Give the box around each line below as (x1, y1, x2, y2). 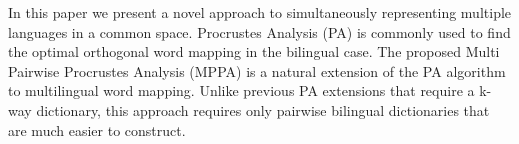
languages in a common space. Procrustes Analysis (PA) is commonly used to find (8, 21, 511, 42)
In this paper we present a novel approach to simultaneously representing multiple (8, 2, 512, 22)
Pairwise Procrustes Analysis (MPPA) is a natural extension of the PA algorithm (8, 60, 506, 81)
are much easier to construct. (8, 119, 186, 140)
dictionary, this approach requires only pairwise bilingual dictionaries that (36, 99, 490, 120)
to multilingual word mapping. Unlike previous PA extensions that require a (8, 80, 475, 101)
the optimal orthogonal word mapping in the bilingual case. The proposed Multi (8, 41, 500, 62)
